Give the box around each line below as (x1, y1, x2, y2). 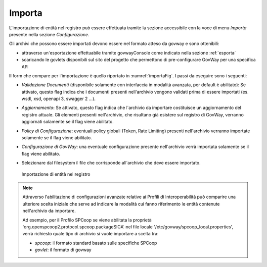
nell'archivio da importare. (22, 208, 76, 214)
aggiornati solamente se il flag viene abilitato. (21, 119, 114, 125)
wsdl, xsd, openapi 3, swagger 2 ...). (21, 96, 96, 102)
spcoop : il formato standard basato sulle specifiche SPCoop (35, 240, 157, 246)
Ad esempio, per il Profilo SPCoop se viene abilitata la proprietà (22, 217, 152, 223)
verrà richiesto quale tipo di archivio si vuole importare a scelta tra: (22, 231, 159, 237)
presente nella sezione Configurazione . (9, 31, 89, 37)
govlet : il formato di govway (35, 247, 91, 253)
